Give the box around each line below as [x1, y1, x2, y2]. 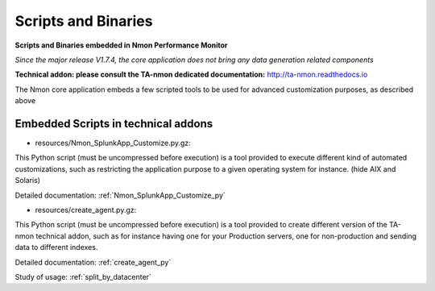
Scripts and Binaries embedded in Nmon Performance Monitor [14, 40, 229, 50]
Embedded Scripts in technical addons [14, 117, 213, 131]
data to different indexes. [14, 243, 98, 252]
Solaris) [14, 176, 40, 185]
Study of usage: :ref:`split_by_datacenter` [14, 272, 152, 281]
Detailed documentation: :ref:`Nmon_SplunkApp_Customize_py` [14, 190, 226, 200]
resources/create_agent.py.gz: [35, 205, 137, 214]
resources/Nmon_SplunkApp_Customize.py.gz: [35, 138, 191, 148]
